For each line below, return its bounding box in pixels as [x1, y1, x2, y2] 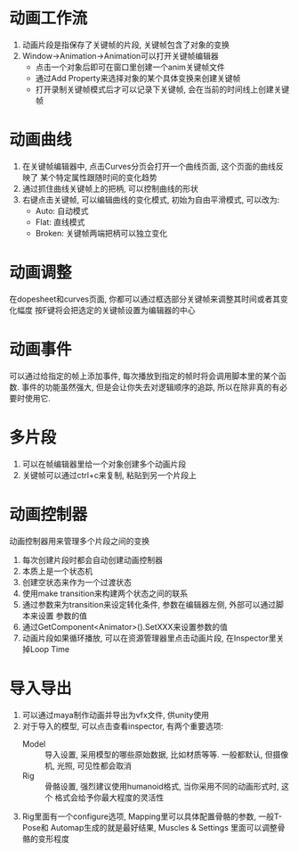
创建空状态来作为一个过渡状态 [21, 576, 132, 587]
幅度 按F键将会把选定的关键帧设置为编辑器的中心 [16, 304, 196, 315]
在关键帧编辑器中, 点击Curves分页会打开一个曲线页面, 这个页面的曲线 [21, 161, 276, 171]
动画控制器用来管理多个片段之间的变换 [9, 535, 149, 546]
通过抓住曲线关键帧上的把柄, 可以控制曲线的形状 [21, 183, 198, 194]
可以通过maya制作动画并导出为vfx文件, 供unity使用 [21, 709, 209, 720]
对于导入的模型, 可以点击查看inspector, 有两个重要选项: [21, 720, 224, 732]
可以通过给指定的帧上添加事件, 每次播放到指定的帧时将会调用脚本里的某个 [9, 370, 278, 381]
